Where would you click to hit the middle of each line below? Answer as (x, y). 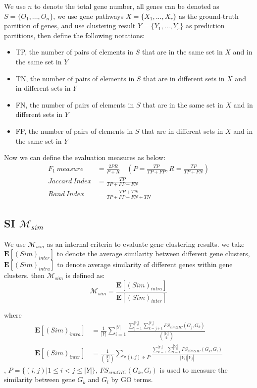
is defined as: (85, 275)
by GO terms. (132, 379)
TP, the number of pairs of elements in (75, 52)
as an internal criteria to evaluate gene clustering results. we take (146, 244)
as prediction (205, 26)
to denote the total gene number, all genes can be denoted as (127, 6)
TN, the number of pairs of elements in (75, 78)
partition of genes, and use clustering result (70, 26)
